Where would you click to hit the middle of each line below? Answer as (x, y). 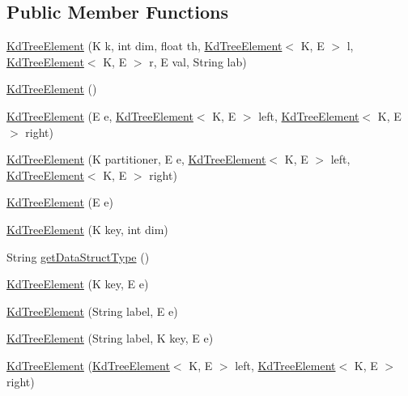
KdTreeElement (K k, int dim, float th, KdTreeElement (144, 46)
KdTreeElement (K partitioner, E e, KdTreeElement (136, 159)
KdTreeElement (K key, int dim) (87, 229)
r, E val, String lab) (198, 61)
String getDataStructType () (78, 256)
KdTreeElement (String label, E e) (92, 311)
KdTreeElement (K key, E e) (78, 284)
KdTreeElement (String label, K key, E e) (110, 338)
